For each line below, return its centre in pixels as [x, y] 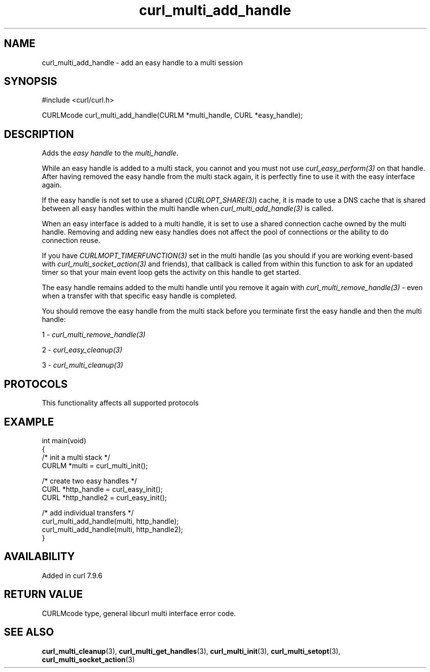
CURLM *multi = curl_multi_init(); [95, 465]
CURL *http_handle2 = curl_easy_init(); [104, 497]
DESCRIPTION [39, 134]
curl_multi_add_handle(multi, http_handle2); [112, 529]
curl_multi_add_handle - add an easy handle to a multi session [142, 62]
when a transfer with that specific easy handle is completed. [139, 296]
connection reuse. [71, 241]
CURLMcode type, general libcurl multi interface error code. [139, 613]
